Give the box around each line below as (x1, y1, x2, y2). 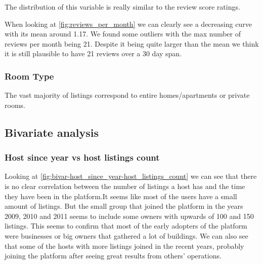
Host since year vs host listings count (5, 151, 160, 164)
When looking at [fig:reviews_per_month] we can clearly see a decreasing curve (5, 18, 252, 29)
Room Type (5, 69, 54, 82)
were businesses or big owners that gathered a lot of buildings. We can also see (5, 230, 248, 241)
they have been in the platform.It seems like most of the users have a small (5, 191, 237, 201)
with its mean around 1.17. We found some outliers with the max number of (5, 28, 241, 39)
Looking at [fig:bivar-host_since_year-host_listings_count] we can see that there (5, 171, 257, 181)
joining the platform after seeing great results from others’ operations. (5, 250, 222, 261)
